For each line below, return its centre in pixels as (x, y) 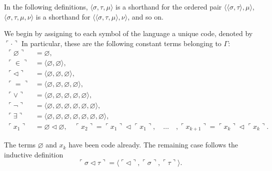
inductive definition (34, 154)
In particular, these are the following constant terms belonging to (121, 43)
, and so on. (145, 16)
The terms (20, 145)
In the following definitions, (46, 7)
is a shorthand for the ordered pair (169, 7)
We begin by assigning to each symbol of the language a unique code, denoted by (128, 33)
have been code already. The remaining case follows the (153, 145)
